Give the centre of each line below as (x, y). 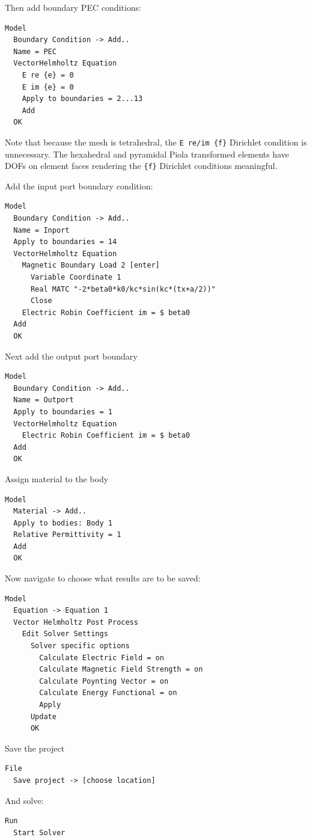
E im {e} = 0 (48, 87)
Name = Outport (44, 400)
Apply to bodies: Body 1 (63, 523)
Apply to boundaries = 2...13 (82, 99)
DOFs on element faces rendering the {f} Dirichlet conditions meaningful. (141, 166)
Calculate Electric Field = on (102, 658)
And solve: (24, 800)
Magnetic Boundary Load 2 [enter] (91, 265)
